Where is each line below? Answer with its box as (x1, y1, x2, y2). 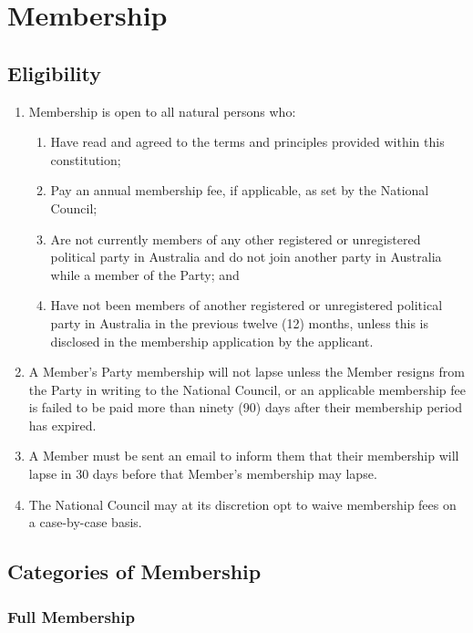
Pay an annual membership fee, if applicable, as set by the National (50, 181, 429, 200)
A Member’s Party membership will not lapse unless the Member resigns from (28, 362, 465, 381)
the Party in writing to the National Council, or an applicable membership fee (28, 379, 466, 399)
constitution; (50, 150, 121, 169)
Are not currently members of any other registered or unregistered (50, 229, 421, 248)
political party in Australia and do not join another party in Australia (50, 247, 442, 266)
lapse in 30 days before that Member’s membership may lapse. (28, 464, 377, 483)
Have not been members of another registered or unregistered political (50, 296, 443, 315)
